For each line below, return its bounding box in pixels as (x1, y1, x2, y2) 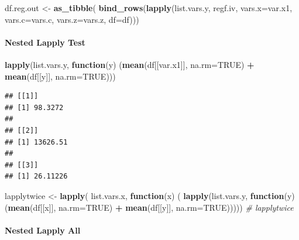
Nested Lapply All (5, 224, 81, 236)
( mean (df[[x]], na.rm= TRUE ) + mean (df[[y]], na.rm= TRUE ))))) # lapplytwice (5, 201, 294, 213)
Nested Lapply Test (5, 36, 85, 48)
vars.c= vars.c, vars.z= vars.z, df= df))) (5, 13, 139, 25)
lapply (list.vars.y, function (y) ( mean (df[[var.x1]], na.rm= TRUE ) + (5, 58, 255, 70)
